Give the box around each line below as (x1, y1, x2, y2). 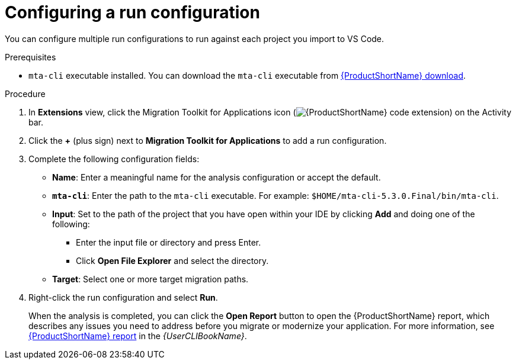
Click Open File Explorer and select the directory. (76, 255, 269, 266)
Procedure (5, 88, 46, 99)
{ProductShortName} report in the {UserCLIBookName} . (28, 330, 247, 341)
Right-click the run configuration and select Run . (28, 292, 218, 302)
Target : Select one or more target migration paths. (52, 273, 249, 284)
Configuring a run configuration (5, 2, 260, 22)
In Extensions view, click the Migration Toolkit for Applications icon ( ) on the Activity (28, 107, 511, 117)
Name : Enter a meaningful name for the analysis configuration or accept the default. (52, 172, 381, 182)
